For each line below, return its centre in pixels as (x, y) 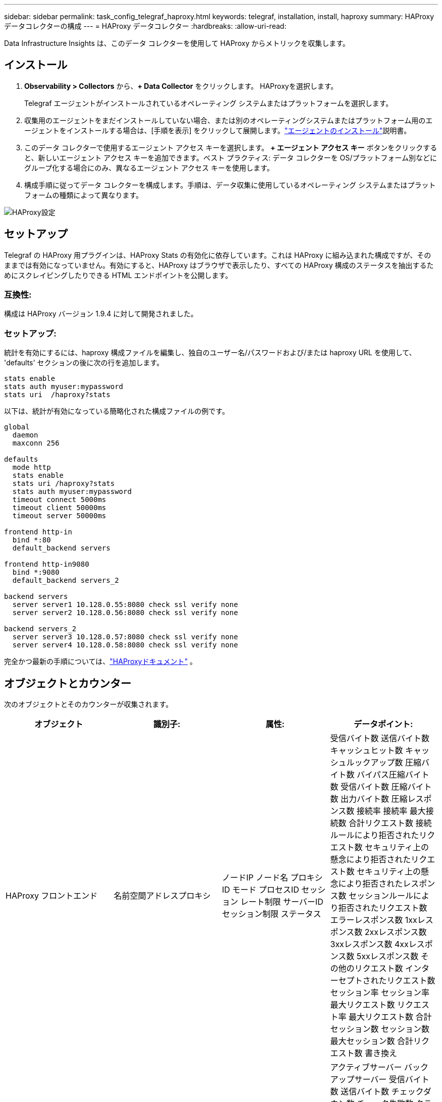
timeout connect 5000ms (59, 500)
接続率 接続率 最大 (391, 811)
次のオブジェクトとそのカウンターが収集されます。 (89, 704)
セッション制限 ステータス (272, 914)
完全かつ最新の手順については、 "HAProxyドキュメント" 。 (100, 662)
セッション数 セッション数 (380, 1029)
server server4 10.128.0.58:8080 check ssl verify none (125, 645)
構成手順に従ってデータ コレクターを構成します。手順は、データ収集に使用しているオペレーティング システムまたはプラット (230, 185)
